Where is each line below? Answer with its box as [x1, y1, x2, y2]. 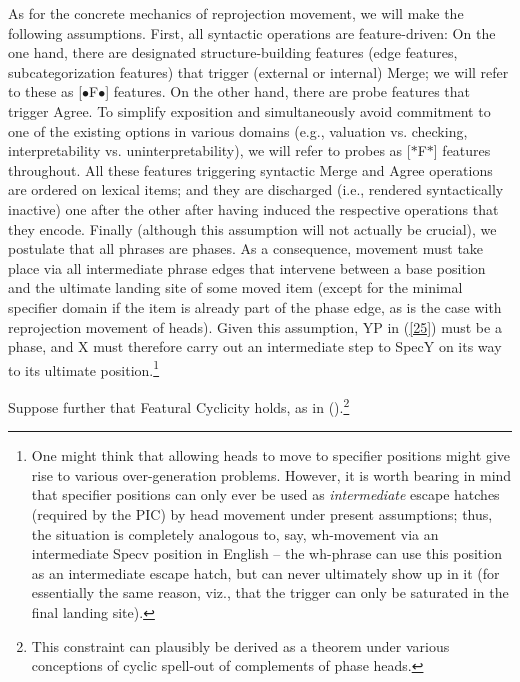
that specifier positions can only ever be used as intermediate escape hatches [31, 484, 500, 505]
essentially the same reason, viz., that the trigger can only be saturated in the [31, 582, 509, 603]
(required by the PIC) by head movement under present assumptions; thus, [31, 503, 493, 524]
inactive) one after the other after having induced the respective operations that [8, 198, 499, 219]
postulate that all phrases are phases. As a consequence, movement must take [8, 238, 484, 259]
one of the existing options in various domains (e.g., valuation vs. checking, [8, 120, 468, 141]
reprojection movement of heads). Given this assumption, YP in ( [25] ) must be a [8, 316, 502, 337]
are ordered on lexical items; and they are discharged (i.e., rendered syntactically [8, 179, 504, 200]
